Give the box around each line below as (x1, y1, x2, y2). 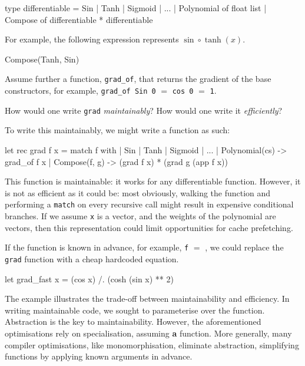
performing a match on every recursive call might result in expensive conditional (5, 198, 294, 210)
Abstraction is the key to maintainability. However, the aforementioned (5, 315, 261, 328)
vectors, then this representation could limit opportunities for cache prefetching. (5, 221, 293, 233)
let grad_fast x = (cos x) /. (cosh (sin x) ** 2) (5, 272, 174, 285)
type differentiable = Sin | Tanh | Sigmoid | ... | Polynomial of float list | (5, 2, 267, 14)
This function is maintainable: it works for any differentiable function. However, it (5, 175, 301, 187)
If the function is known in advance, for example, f (5, 241, 189, 253)
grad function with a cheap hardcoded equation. (5, 252, 179, 265)
